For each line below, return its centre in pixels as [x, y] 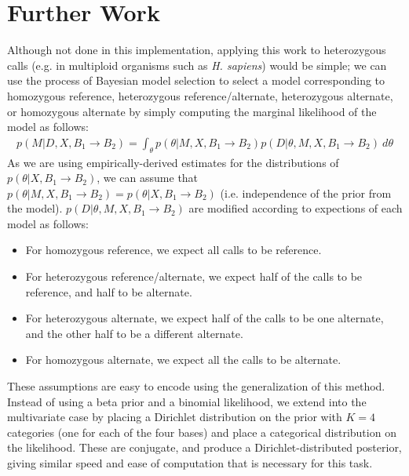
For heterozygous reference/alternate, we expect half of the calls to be [194, 276]
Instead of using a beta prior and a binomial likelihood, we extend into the [187, 401]
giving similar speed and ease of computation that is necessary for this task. [190, 463]
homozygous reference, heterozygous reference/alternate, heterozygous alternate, [200, 95]
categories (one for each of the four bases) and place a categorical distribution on [202, 432]
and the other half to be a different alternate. [134, 333]
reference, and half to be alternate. [109, 291]
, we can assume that [148, 178]
